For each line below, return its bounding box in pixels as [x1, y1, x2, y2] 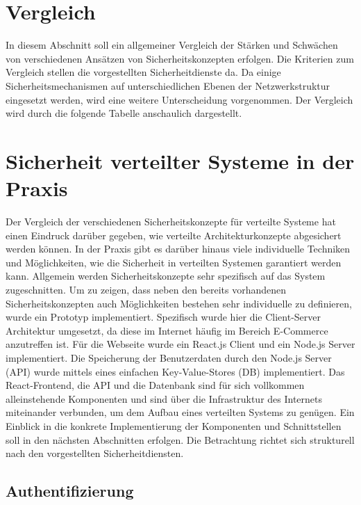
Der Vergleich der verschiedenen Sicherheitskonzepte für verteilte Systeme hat [6, 214, 336, 228]
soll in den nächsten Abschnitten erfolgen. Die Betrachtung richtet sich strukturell [6, 432, 355, 447]
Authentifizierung [6, 480, 134, 502]
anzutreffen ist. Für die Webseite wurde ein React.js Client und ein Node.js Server [6, 337, 355, 351]
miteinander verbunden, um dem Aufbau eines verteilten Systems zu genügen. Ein [6, 405, 355, 419]
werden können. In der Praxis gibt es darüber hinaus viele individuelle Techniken [6, 241, 351, 256]
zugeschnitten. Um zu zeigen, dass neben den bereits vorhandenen [6, 282, 287, 296]
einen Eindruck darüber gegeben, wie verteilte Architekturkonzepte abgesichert [6, 227, 342, 242]
